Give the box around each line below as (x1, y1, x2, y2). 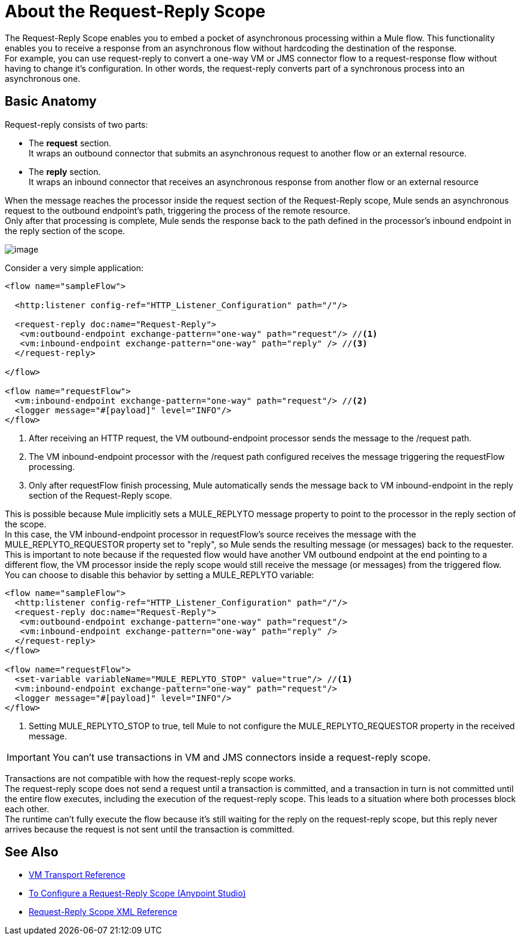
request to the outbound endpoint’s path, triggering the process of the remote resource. (5, 205, 351, 216)
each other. (5, 803, 50, 814)
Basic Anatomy (5, 94, 97, 109)
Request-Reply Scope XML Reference (29, 907, 177, 917)
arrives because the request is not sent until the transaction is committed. (5, 824, 295, 834)
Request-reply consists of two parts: (5, 119, 148, 130)
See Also (5, 844, 59, 860)
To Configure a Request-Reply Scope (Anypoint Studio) (29, 888, 246, 899)
